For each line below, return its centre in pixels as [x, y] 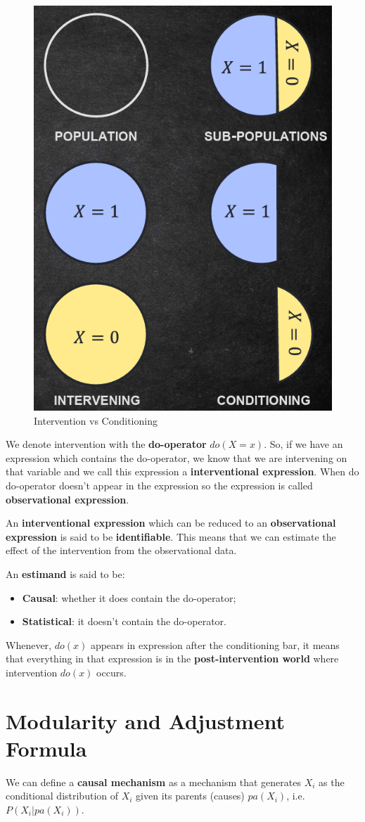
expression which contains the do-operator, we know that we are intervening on [177, 457]
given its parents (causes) [190, 796]
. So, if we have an [303, 444]
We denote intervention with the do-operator [106, 444]
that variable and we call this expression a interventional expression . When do [182, 471]
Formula [46, 748]
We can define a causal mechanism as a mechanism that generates [154, 782]
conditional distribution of [62, 796]
